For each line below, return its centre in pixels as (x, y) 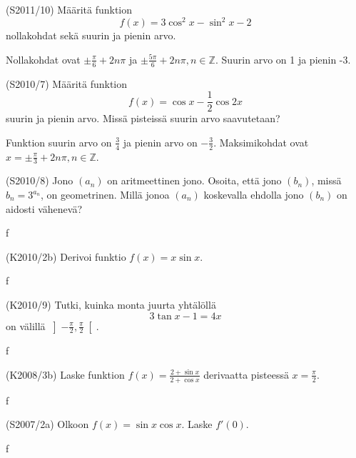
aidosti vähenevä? (44, 208)
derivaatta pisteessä (246, 374)
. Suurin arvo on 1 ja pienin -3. (283, 59)
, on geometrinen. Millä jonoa (105, 195)
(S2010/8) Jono (40, 180)
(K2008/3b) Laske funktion (65, 374)
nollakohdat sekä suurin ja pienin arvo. (91, 35)
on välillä (26, 325)
